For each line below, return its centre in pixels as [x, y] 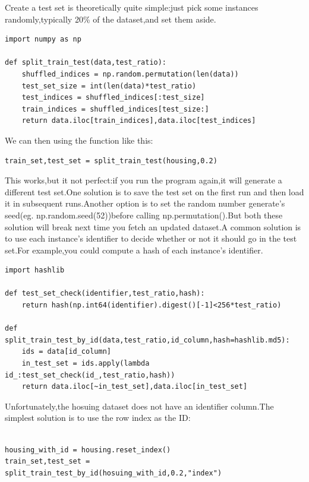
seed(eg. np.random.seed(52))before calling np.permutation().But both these [144, 215]
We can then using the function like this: [79, 140]
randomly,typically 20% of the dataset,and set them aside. [111, 19]
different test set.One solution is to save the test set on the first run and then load [154, 191]
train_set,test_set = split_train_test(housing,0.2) [111, 161]
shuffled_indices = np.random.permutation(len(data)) [130, 74]
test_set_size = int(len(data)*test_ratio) [109, 86]
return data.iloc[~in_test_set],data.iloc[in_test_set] [135, 387]
